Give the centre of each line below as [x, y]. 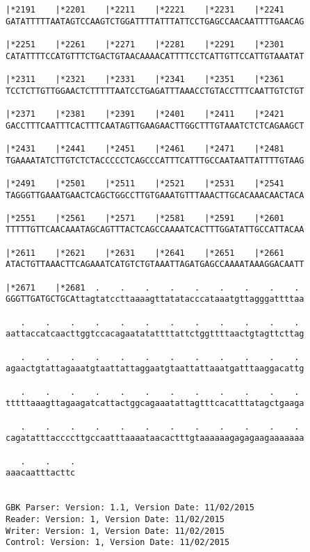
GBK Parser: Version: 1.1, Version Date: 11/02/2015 [130, 508]
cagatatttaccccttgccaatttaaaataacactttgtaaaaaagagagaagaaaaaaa [155, 438]
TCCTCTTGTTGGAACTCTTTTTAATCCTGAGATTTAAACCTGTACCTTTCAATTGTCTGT [155, 91]
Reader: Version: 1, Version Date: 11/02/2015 [115, 519]
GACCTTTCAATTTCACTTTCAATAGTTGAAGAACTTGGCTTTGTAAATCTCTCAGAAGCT [155, 125]
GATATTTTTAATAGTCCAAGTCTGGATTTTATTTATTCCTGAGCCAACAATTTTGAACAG [155, 21]
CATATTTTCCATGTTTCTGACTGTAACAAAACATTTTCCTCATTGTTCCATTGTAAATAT [155, 56]
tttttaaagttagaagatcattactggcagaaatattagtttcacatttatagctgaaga [155, 404]
